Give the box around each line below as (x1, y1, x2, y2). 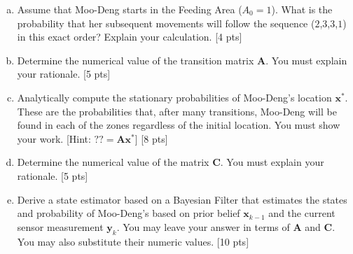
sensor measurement (17, 219, 104, 234)
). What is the (271, 2, 333, 16)
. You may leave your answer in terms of (116, 219, 290, 234)
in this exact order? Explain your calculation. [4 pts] (17, 29, 242, 44)
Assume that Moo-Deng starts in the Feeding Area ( (17, 2, 242, 16)
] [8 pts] (134, 131, 168, 146)
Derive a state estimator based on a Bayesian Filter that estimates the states (17, 192, 347, 206)
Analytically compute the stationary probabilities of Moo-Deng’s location (17, 90, 332, 104)
